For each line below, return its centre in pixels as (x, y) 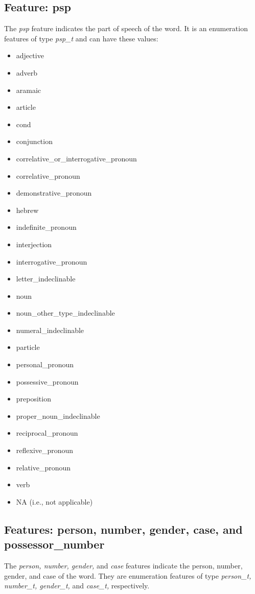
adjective (30, 55)
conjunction (34, 141)
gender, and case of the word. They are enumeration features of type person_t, (128, 575)
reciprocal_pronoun (47, 433)
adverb (27, 72)
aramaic (29, 90)
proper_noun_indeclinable (58, 415)
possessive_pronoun (47, 381)
